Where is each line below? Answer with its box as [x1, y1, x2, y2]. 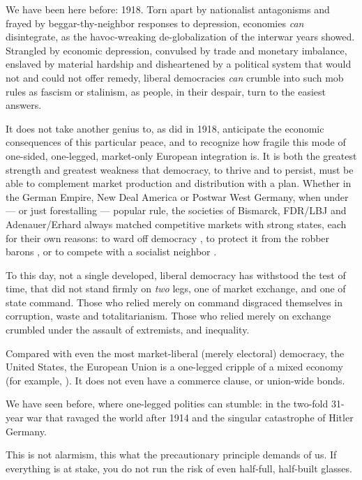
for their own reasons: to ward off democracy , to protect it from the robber [6, 230, 330, 245]
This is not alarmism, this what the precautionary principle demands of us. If [6, 447, 337, 462]
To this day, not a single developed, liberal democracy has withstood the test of [6, 267, 346, 282]
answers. [6, 98, 42, 112]
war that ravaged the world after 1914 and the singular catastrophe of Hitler [27, 410, 354, 425]
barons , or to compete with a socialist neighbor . [6, 244, 217, 259]
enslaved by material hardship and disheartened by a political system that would [6, 57, 352, 71]
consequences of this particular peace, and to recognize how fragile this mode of [6, 135, 346, 149]
